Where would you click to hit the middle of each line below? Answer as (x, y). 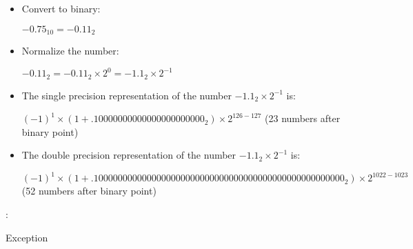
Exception (27, 237)
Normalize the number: (70, 51)
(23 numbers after (303, 118)
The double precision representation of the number (129, 155)
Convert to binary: (61, 8)
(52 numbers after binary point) (89, 191)
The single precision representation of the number (127, 95)
